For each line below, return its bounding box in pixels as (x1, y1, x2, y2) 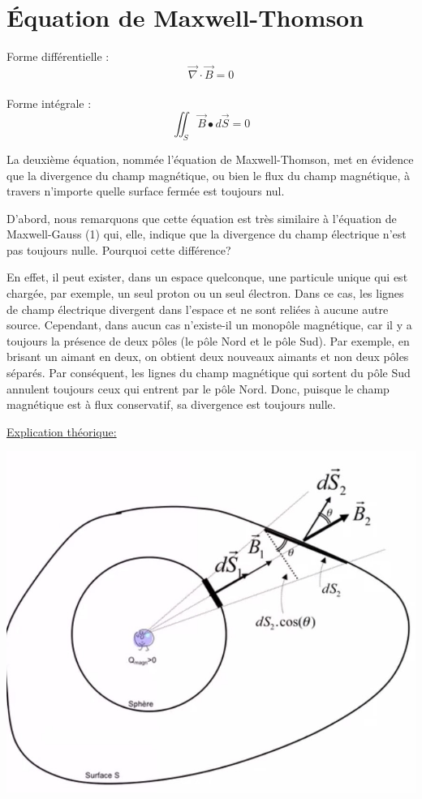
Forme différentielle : (6, 48, 110, 65)
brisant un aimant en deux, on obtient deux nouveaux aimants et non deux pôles (6, 348, 409, 365)
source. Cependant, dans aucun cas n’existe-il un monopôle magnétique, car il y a (6, 316, 412, 333)
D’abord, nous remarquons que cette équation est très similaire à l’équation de (6, 209, 397, 226)
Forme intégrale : (6, 94, 92, 111)
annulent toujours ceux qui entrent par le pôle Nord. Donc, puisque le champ (6, 380, 390, 397)
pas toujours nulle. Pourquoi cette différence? (6, 241, 231, 258)
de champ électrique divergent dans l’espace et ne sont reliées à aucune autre (6, 300, 389, 317)
